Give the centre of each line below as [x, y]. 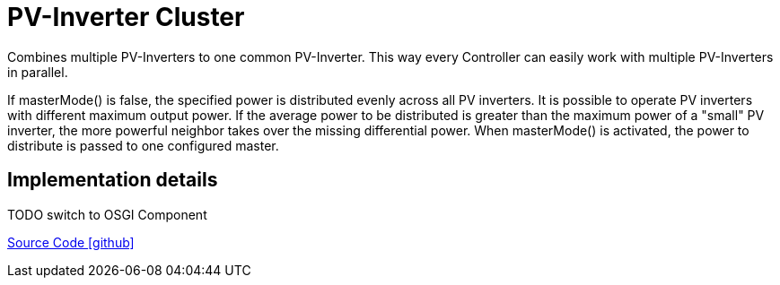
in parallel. [38, 72]
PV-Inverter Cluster [126, 17]
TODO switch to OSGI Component [107, 214]
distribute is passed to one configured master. [143, 145]
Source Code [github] [71, 242]
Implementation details [113, 180]
